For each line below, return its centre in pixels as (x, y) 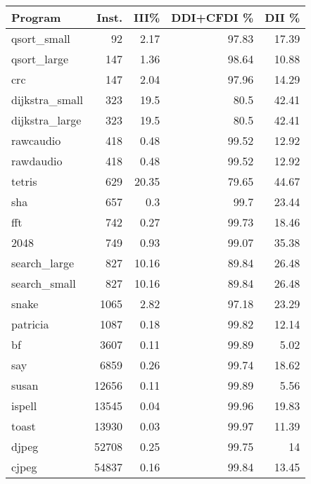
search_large (43, 263)
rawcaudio (36, 140)
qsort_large (40, 59)
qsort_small (41, 38)
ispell (24, 406)
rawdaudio (37, 161)
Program (36, 17)
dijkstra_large (46, 120)
